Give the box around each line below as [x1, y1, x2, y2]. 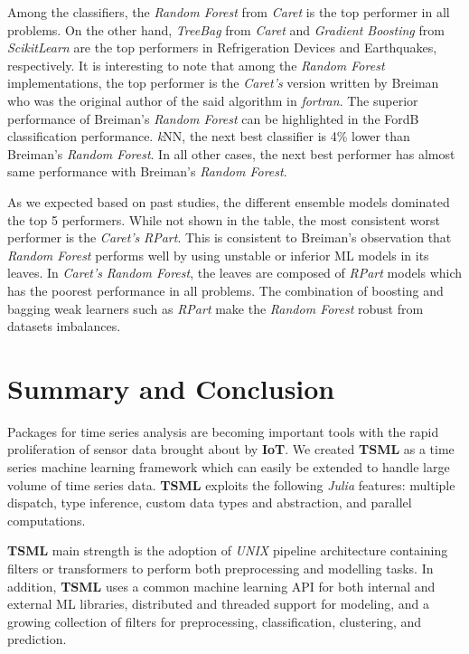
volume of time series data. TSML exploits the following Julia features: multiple [7, 475, 455, 494]
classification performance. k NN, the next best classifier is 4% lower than [7, 127, 410, 146]
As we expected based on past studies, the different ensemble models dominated [7, 192, 450, 211]
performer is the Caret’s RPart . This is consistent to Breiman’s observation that [7, 228, 452, 247]
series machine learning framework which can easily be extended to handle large [7, 458, 450, 476]
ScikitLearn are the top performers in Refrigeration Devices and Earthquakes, [7, 38, 437, 57]
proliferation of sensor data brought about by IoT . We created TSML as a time [7, 440, 455, 459]
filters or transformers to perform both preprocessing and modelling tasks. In [7, 558, 434, 577]
